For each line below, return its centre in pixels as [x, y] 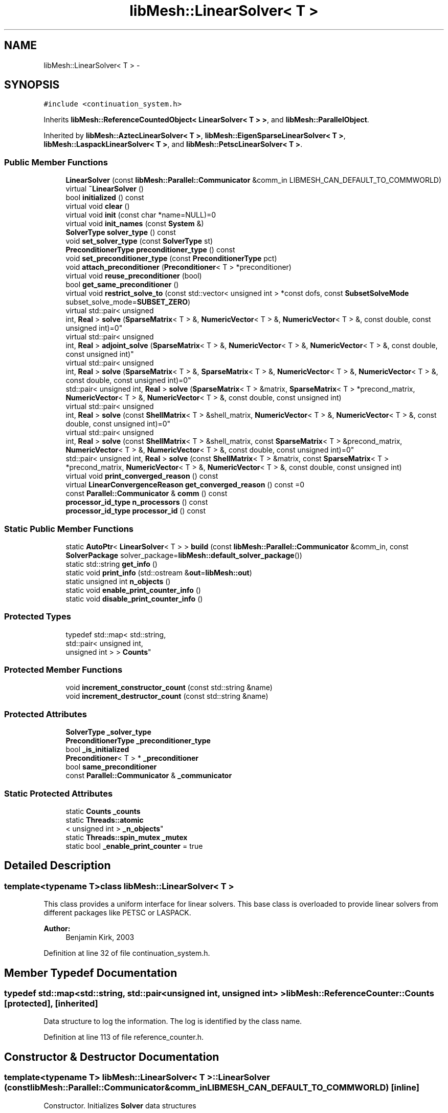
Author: [57, 929]
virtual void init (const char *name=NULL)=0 [141, 215]
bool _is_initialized [97, 750]
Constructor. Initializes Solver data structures [120, 1105]
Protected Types [38, 617]
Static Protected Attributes [59, 793]
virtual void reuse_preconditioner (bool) [134, 276]
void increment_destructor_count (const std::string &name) [167, 696]
